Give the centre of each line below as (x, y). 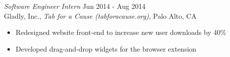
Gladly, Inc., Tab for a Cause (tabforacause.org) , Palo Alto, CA (100, 15)
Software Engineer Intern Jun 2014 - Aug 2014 (75, 6)
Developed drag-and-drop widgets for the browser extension (106, 48)
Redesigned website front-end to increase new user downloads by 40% (121, 32)
